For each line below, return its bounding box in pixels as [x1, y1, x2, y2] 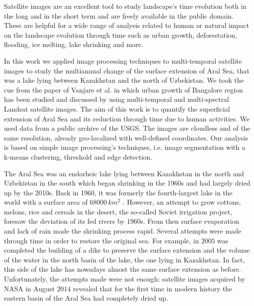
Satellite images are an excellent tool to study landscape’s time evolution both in [4, 1, 247, 11]
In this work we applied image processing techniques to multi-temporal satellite [4, 55, 242, 66]
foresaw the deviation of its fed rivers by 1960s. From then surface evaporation [4, 216, 239, 226]
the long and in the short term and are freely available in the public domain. [4, 10, 234, 21]
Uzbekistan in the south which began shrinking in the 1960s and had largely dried [4, 178, 251, 188]
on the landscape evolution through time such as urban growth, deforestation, [4, 29, 237, 40]
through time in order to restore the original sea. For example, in [4, 235, 199, 245]
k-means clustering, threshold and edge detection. [4, 151, 153, 162]
